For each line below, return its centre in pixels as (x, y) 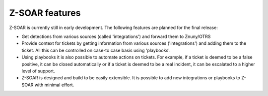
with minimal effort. (54, 85)
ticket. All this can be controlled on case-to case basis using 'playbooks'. (96, 50)
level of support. (38, 71)
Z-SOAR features (45, 13)
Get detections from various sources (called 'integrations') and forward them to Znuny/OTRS (116, 36)
